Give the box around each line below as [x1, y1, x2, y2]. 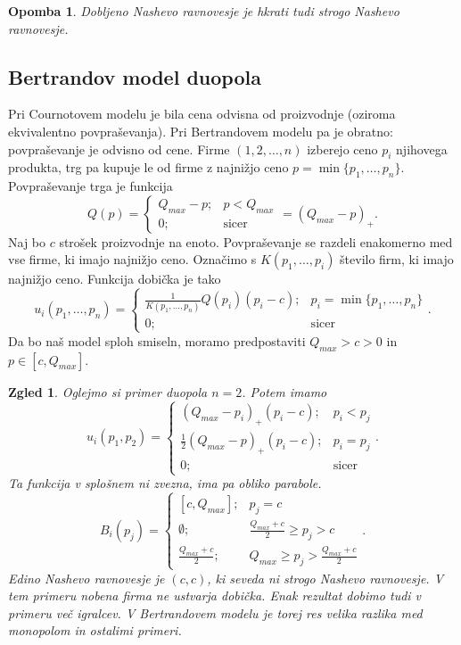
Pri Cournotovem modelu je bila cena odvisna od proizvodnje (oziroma [8, 104, 396, 123]
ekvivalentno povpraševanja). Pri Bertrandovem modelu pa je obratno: [8, 121, 393, 140]
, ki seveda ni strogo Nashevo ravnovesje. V [207, 568, 444, 587]
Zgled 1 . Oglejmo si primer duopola [8, 382, 208, 401]
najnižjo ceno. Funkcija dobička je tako [8, 269, 221, 288]
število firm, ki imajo [340, 250, 454, 269]
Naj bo [8, 232, 46, 251]
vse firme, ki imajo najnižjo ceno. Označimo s [8, 250, 257, 269]
